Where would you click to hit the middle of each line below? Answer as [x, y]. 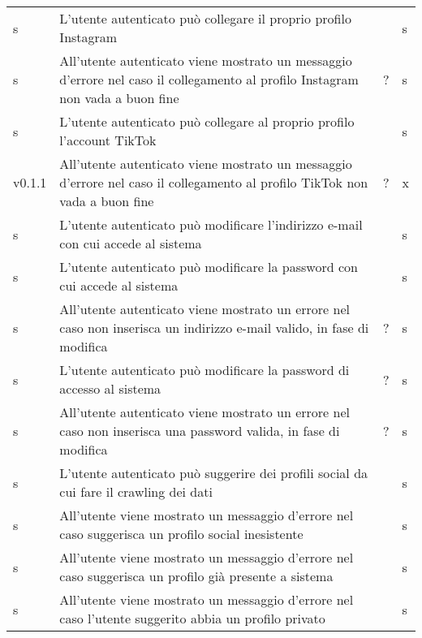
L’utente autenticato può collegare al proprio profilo [207, 121]
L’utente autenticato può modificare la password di [205, 370]
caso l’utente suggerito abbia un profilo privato [192, 618]
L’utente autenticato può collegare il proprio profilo [205, 18]
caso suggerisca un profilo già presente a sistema [196, 576]
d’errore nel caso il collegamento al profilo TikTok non [214, 182]
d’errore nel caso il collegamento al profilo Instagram [209, 79]
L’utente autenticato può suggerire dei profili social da [214, 473]
